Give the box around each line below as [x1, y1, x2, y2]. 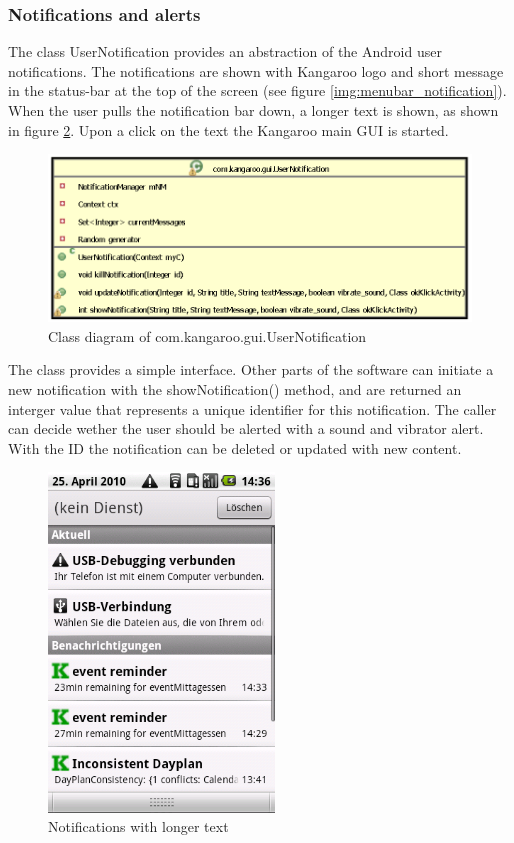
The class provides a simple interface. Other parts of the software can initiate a [8, 359, 494, 380]
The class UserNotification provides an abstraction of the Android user [8, 41, 442, 62]
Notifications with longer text [48, 816, 229, 837]
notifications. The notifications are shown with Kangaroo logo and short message [8, 60, 504, 81]
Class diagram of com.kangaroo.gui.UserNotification [48, 325, 367, 346]
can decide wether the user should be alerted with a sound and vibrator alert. [8, 418, 484, 439]
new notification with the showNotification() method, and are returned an [8, 379, 462, 400]
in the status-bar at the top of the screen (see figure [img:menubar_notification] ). [8, 80, 507, 101]
